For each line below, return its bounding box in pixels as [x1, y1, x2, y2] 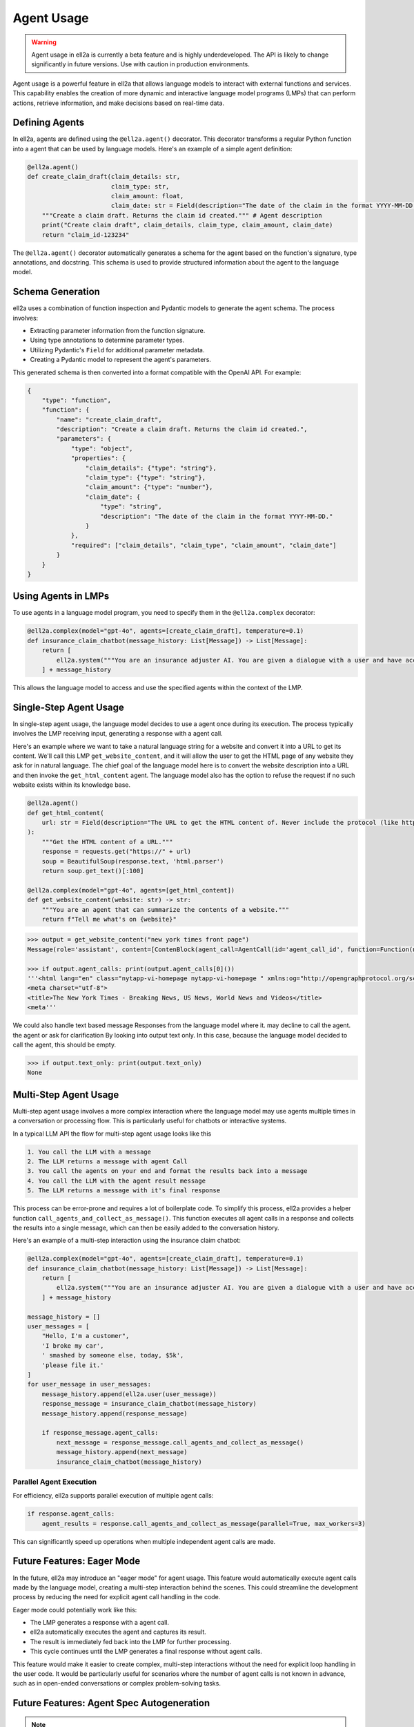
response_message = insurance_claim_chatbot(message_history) [41, 1400, 257, 1408]
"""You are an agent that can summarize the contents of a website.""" [41, 906, 290, 913]
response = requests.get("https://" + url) [41, 848, 191, 856]
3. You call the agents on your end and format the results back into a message [27, 1167, 308, 1175]
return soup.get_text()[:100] [41, 867, 144, 875]
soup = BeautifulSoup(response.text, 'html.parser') [41, 857, 224, 865]
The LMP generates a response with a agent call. [30, 1619, 169, 1627]
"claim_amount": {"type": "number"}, [85, 484, 213, 491]
